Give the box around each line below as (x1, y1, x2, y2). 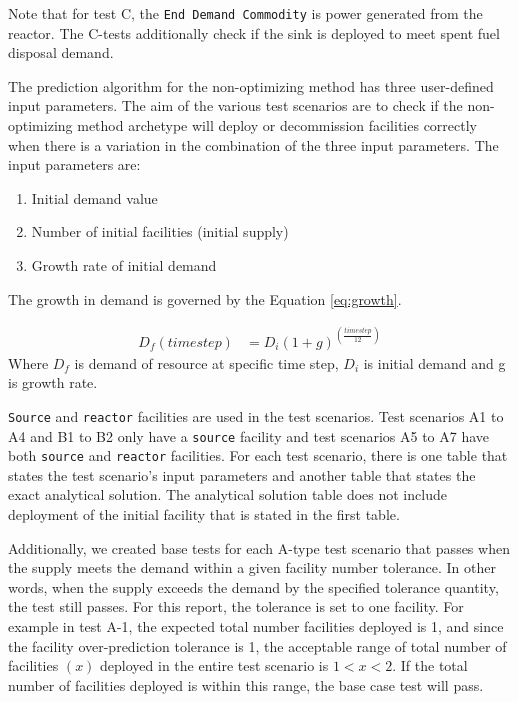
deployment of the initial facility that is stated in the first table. (8, 504, 400, 525)
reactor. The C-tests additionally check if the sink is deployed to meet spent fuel (8, 22, 500, 43)
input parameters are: (8, 154, 141, 175)
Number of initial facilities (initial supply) (31, 221, 289, 242)
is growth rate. (8, 372, 98, 393)
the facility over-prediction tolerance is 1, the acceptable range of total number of (8, 635, 507, 656)
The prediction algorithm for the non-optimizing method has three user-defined (8, 75, 494, 96)
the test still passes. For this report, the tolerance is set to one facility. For (8, 596, 464, 617)
